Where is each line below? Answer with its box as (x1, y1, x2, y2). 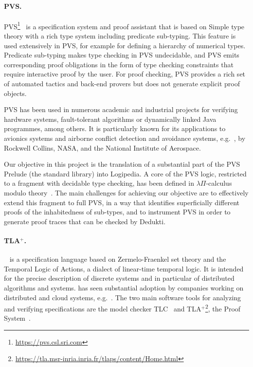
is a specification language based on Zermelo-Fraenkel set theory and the (9, 254, 226, 264)
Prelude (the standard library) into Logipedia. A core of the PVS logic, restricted (4, 168, 247, 178)
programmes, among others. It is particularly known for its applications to (4, 123, 226, 134)
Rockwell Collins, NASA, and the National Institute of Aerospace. (4, 142, 201, 153)
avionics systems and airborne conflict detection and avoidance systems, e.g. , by (4, 133, 246, 143)
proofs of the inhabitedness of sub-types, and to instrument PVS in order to (4, 207, 231, 217)
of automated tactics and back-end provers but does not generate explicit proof (4, 78, 240, 89)
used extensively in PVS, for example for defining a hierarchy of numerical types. (4, 40, 246, 50)
